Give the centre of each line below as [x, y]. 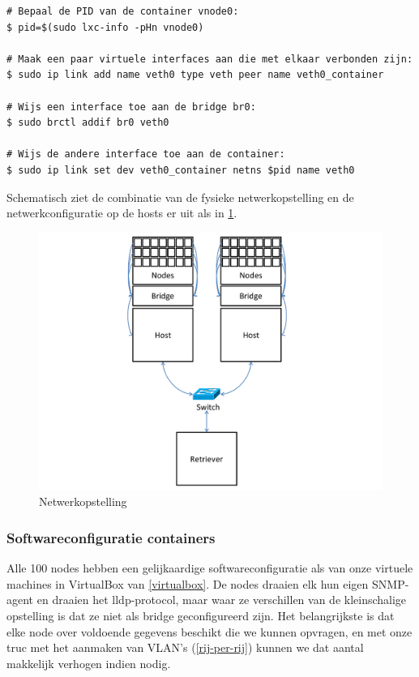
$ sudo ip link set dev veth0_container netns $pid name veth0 [181, 170]
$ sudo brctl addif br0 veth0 [88, 123]
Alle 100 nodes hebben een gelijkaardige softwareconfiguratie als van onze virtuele [210, 568]
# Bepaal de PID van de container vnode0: [123, 11]
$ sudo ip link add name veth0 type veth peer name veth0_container [195, 75]
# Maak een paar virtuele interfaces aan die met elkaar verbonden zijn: [210, 59]
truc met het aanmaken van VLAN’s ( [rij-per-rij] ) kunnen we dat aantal [185, 647]
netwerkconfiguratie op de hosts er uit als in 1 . [122, 213]
